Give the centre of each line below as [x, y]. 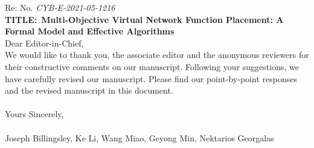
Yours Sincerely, [34, 114]
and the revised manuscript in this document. [89, 90]
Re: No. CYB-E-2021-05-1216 [60, 7]
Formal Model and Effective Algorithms [90, 31]
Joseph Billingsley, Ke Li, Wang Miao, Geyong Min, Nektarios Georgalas [139, 137]
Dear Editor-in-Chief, [44, 43]
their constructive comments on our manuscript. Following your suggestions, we [152, 66]
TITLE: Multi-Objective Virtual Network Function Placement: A [144, 19]
